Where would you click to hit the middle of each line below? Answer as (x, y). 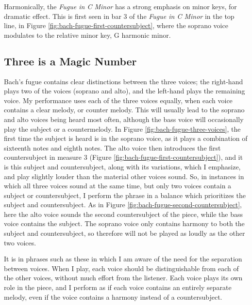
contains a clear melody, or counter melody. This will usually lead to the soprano (124, 110)
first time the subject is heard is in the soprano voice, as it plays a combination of (126, 138)
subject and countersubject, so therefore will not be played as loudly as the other (125, 233)
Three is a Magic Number (70, 61)
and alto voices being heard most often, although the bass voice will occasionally (124, 119)
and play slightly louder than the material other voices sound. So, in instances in (124, 176)
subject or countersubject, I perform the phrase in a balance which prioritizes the (125, 195)
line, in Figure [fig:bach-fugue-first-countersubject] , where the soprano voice (116, 25)
